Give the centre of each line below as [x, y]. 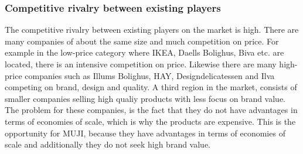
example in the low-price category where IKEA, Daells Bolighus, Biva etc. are [144, 52]
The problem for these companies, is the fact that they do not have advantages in [151, 110]
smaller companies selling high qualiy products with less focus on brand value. [145, 98]
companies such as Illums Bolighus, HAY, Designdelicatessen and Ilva [150, 75]
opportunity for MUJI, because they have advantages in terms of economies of [145, 133]
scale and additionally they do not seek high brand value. [108, 144]
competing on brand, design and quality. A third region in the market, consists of [151, 87]
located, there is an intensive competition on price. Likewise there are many [141, 64]
